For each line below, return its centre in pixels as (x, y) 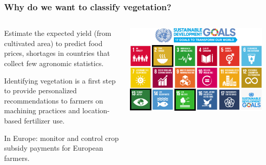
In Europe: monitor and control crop (61, 138)
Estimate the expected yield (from (58, 33)
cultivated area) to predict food (53, 43)
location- (96, 110)
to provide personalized (41, 90)
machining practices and (42, 110)
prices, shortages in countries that (57, 53)
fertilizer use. (44, 120)
